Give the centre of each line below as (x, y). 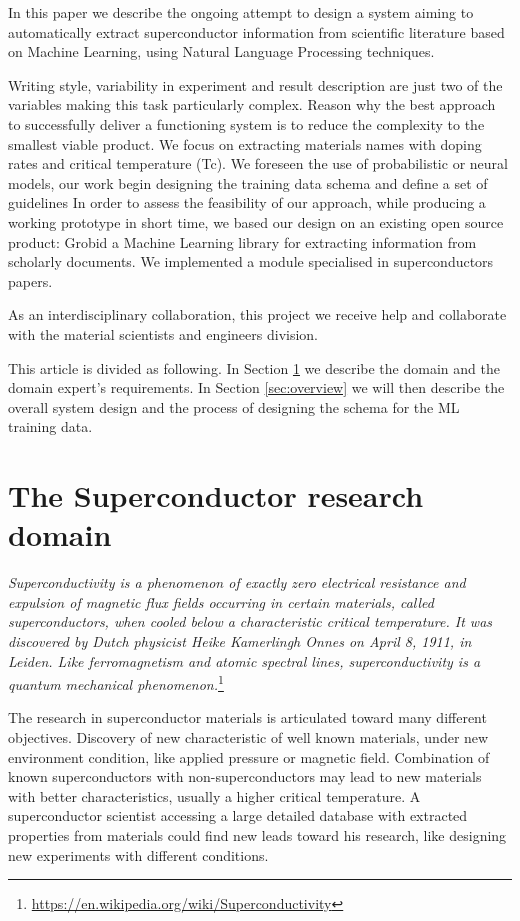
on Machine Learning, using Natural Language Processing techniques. (221, 51)
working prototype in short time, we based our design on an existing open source (256, 221)
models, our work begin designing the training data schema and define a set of (248, 182)
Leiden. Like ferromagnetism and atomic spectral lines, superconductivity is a (244, 660)
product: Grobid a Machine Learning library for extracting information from (242, 241)
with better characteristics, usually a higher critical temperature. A (214, 795)
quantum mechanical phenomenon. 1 (116, 682)
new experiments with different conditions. (138, 854)
